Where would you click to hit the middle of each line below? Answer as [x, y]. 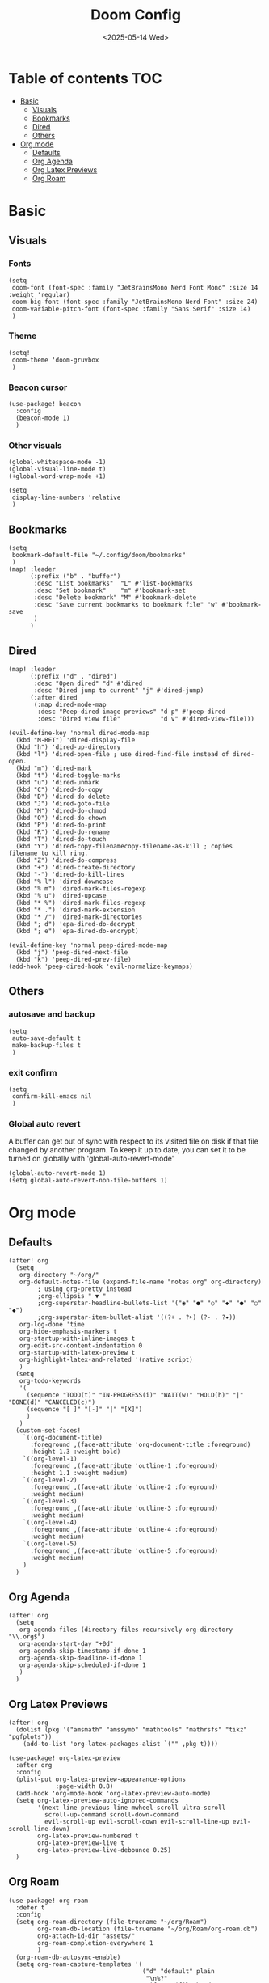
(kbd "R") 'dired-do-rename [63, 832]
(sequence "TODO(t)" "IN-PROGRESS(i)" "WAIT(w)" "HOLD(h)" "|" [135, 1395]
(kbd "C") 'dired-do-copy [59, 790]
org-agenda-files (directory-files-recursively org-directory [126, 1630]
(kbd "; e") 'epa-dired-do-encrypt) [77, 932]
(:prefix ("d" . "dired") [73, 677]
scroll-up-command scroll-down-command [111, 1814]
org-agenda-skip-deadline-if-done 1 [81, 1658]
